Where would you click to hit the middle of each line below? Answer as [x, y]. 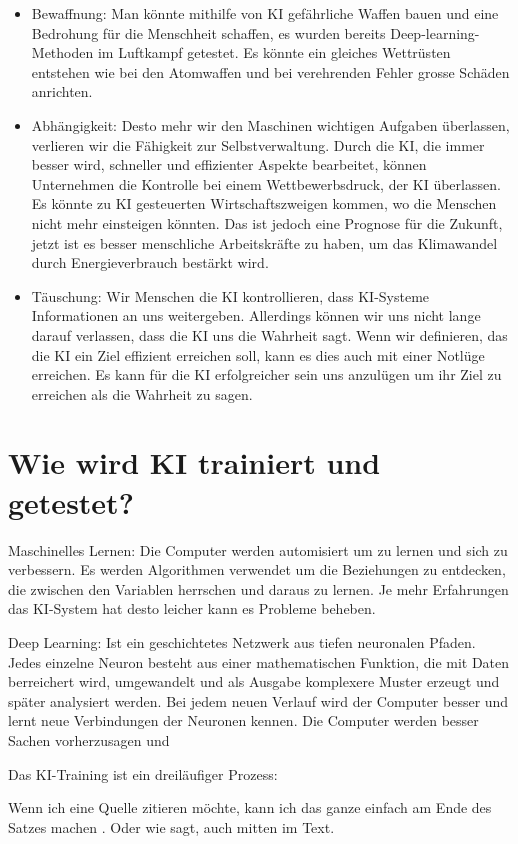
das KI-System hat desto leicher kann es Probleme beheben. [192, 608]
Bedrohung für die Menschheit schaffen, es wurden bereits [208, 32]
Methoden [62, 52]
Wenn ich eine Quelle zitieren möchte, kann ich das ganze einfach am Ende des [250, 807]
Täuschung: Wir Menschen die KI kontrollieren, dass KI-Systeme [230, 295]
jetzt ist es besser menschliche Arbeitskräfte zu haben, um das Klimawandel [264, 242]
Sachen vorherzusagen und [89, 739]
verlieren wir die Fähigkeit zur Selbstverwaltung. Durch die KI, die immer [258, 144]
